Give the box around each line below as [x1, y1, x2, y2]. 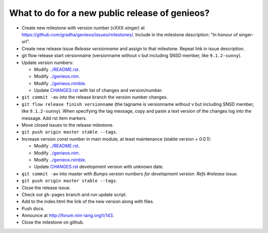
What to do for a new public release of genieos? [9, 7, 210, 18]
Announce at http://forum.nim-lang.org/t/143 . [21, 213, 114, 219]
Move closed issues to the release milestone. [21, 122, 114, 128]
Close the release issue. [21, 184, 71, 191]
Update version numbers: [21, 60, 74, 66]
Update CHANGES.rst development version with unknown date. [34, 164, 164, 170]
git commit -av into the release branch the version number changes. [21, 94, 168, 100]
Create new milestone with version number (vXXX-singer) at [21, 25, 145, 31]
